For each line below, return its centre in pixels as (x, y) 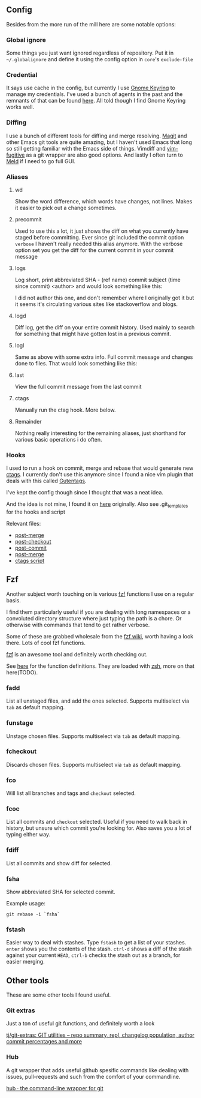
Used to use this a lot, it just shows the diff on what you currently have (101, 231)
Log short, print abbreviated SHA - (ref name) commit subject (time (98, 280)
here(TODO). (22, 672)
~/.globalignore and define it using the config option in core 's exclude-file (100, 59)
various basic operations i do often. (59, 439)
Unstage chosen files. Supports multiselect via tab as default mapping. (94, 736)
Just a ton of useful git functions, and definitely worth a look (80, 1024)
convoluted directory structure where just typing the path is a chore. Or (94, 618)
